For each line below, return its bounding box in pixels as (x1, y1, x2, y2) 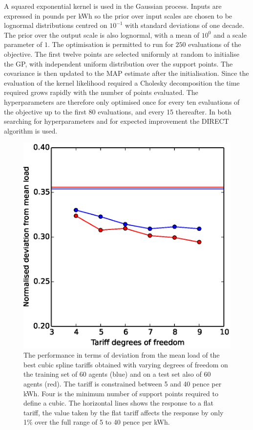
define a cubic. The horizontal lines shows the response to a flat (23, 398, 213, 408)
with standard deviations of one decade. (125, 20, 244, 30)
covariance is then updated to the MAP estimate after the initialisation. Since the (4, 68, 249, 78)
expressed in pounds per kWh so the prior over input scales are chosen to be (4, 10, 232, 21)
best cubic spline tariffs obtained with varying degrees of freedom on (23, 359, 228, 369)
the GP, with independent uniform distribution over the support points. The (4, 58, 233, 68)
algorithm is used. (4, 125, 58, 136)
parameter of (4, 39, 42, 49)
